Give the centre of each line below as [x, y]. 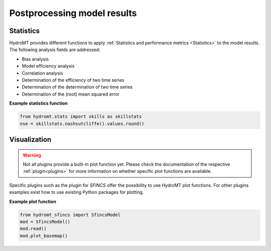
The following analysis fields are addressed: [55, 50]
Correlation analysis [42, 73]
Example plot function [33, 201]
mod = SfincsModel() [45, 221]
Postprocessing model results [73, 13]
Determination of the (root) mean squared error [71, 94]
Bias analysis [35, 59]
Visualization [30, 140]
